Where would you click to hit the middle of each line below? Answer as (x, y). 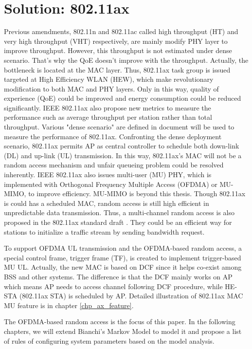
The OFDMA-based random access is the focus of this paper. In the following (120, 321)
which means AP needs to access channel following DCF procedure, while (113, 286)
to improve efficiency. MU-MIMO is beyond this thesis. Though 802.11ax (137, 193)
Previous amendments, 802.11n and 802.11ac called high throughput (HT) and (121, 31)
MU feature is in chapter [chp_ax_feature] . (69, 305)
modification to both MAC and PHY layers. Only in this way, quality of (111, 88)
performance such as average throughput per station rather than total (108, 117)
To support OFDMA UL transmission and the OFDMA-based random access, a (123, 248)
